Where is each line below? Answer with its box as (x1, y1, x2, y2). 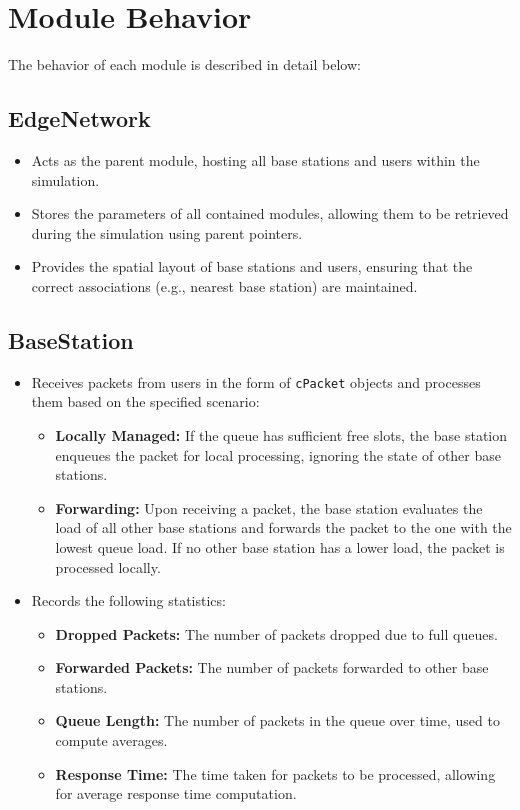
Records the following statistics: (31, 590, 226, 611)
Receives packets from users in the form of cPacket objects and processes (31, 371, 481, 392)
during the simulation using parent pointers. (31, 222, 303, 243)
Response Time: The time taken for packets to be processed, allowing (55, 763, 496, 784)
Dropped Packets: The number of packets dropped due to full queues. (55, 623, 498, 644)
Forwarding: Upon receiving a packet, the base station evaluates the (55, 497, 483, 518)
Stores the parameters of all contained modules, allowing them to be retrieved (31, 203, 509, 224)
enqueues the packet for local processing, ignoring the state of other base (55, 444, 502, 465)
